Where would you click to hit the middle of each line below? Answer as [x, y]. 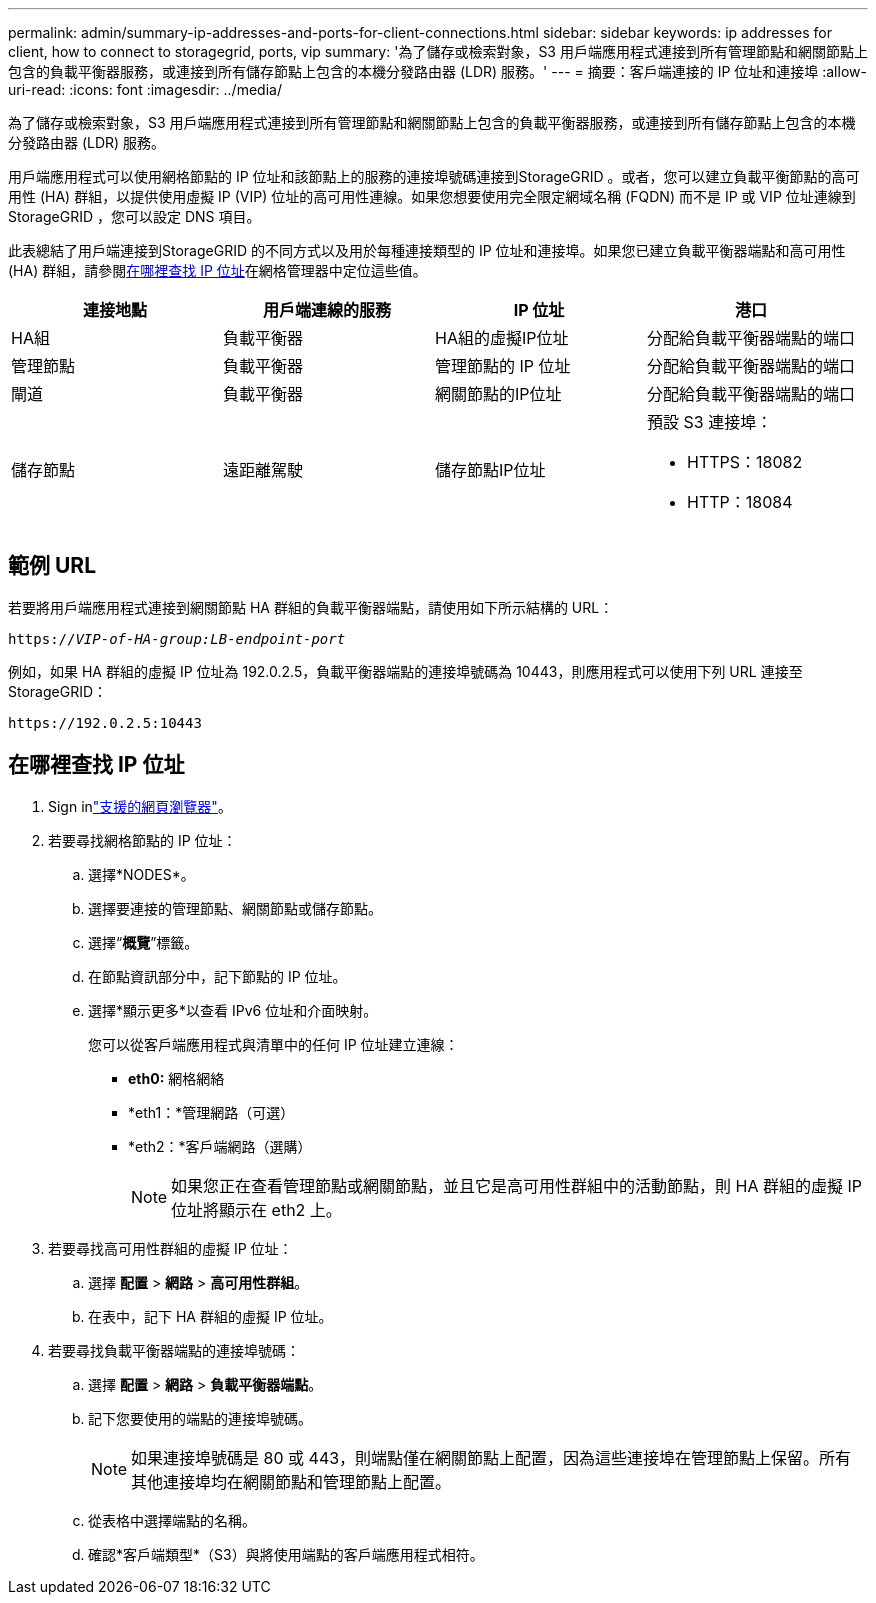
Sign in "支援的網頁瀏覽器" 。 [140, 806]
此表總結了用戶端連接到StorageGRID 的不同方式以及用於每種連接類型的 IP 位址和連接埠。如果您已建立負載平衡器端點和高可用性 [427, 250]
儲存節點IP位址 [490, 470]
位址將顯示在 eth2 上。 [256, 1209]
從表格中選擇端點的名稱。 [172, 1520]
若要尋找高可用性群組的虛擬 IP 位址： [170, 1248]
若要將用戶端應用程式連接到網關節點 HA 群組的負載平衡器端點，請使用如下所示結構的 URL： [311, 607]
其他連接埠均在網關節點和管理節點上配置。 [291, 1481]
